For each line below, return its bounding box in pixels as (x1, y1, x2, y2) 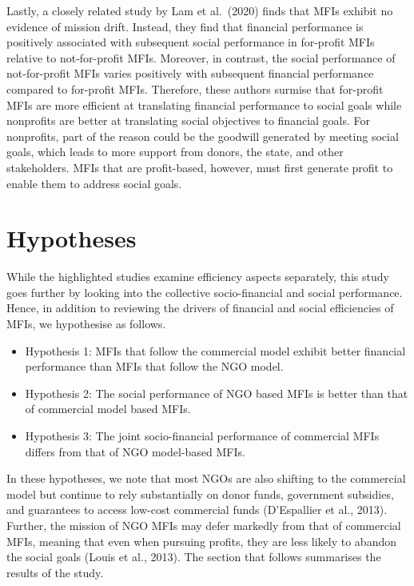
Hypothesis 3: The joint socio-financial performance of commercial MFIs (25, 427, 380, 444)
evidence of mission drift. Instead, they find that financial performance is (6, 18, 364, 34)
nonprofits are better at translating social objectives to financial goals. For (6, 112, 371, 129)
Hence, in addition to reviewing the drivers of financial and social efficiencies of (6, 299, 394, 316)
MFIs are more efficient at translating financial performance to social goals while (6, 96, 402, 113)
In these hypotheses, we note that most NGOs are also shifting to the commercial (6, 470, 406, 487)
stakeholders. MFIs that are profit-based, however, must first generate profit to (6, 159, 393, 175)
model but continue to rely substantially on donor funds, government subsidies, (6, 485, 394, 502)
